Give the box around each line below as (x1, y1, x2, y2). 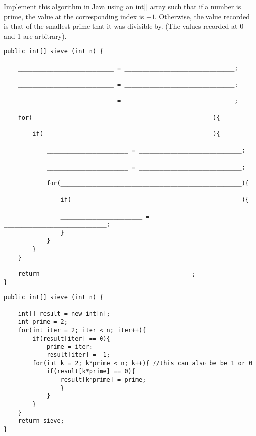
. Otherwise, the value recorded (154, 11, 250, 21)
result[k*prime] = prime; (60, 376, 146, 383)
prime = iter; (46, 343, 93, 350)
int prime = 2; (18, 318, 68, 326)
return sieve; (18, 417, 64, 425)
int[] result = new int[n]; (18, 310, 110, 317)
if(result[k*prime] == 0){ (46, 368, 135, 375)
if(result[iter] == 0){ (32, 335, 110, 342)
